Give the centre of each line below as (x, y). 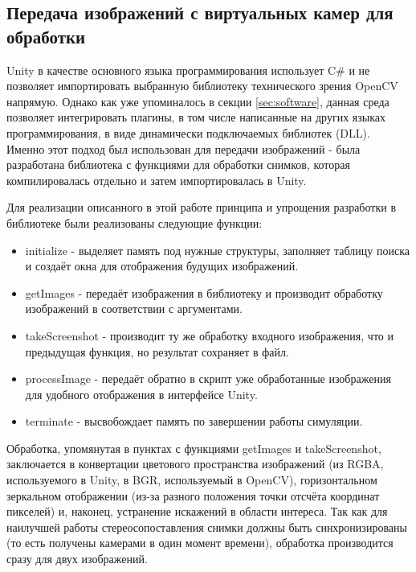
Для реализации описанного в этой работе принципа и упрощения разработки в (201, 207)
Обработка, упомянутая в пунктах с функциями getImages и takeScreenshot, (194, 448)
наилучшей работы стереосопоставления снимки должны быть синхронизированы (207, 527)
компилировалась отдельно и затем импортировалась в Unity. (157, 180)
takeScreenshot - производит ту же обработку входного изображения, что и (209, 335)
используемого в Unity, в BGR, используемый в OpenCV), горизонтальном (192, 480)
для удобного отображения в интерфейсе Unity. (141, 394)
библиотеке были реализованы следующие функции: (135, 222)
